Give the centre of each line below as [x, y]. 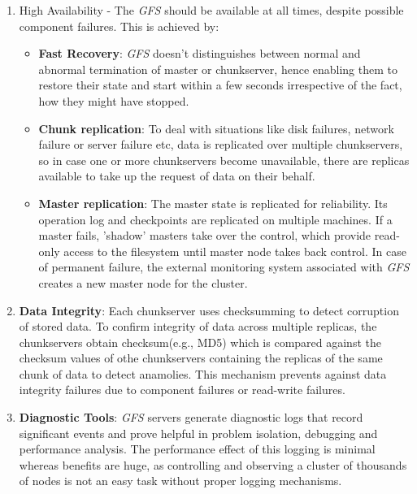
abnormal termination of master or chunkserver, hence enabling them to [218, 69]
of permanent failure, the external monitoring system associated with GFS [224, 267]
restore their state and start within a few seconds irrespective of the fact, [220, 85]
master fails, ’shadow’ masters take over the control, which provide [205, 235]
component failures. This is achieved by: [119, 26]
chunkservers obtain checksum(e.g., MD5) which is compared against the [200, 342]
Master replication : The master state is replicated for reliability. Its [213, 203]
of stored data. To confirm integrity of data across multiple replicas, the [198, 326]
